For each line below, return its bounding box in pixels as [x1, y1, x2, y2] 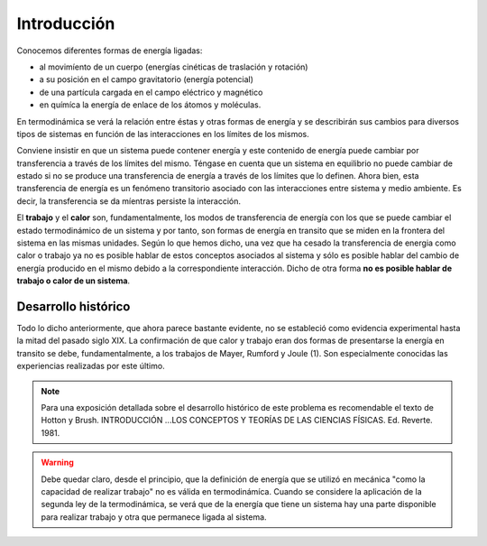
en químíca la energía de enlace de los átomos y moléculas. [39, 99, 262, 110]
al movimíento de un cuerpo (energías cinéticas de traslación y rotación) [39, 61, 308, 72]
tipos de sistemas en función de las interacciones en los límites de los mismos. [16, 128, 310, 139]
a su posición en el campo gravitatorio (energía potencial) [39, 74, 254, 85]
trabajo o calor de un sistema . [16, 275, 131, 286]
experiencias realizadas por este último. [16, 361, 166, 372]
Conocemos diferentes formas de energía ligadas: [16, 45, 203, 56]
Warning [41, 457, 74, 468]
